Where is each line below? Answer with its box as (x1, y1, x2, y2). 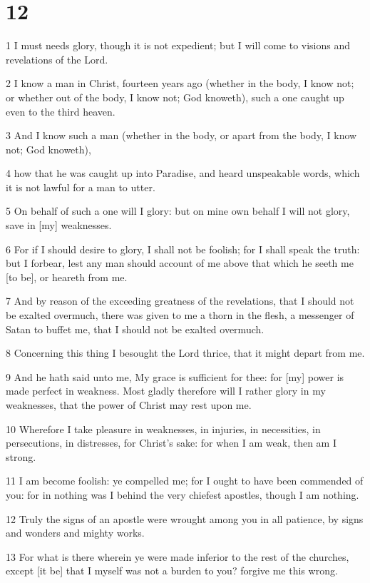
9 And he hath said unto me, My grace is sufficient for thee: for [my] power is (6, 369, 344, 384)
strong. (6, 449, 36, 464)
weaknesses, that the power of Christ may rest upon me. (6, 397, 252, 412)
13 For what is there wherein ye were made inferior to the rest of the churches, (6, 549, 349, 564)
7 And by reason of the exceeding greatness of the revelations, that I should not (6, 293, 354, 308)
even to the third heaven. (6, 103, 115, 118)
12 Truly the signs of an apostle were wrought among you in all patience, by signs (6, 511, 364, 526)
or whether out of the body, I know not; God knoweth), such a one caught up (6, 89, 344, 104)
